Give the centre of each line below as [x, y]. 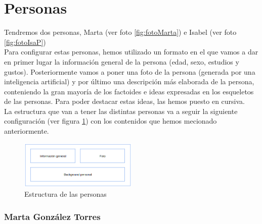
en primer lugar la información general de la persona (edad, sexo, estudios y [122, 61]
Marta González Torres [52, 216]
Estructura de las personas [65, 194]
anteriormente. [27, 131]
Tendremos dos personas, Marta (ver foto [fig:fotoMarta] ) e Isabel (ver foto [120, 32]
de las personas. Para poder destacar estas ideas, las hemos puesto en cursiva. [125, 101]
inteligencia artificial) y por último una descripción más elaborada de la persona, [129, 81]
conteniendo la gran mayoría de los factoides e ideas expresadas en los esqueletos [129, 91]
